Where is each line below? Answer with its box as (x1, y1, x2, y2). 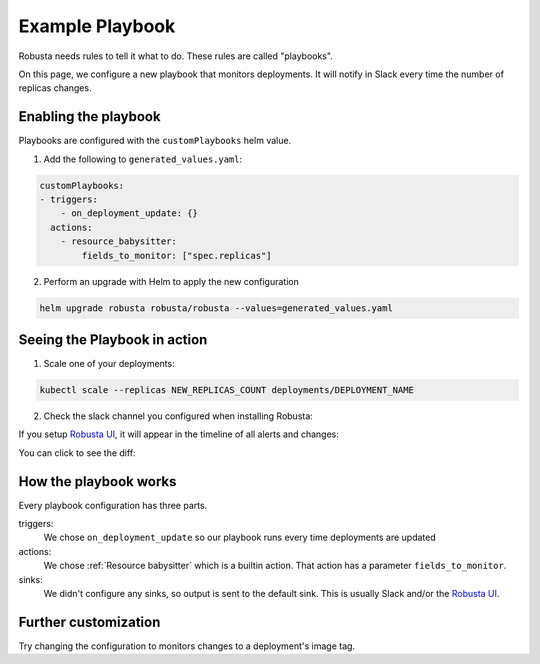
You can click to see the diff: (18, 446, 136, 459)
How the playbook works (18, 473, 177, 490)
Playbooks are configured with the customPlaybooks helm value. (18, 135, 292, 147)
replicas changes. (18, 82, 92, 94)
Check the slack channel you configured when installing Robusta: (43, 410, 314, 422)
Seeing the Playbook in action (18, 331, 208, 348)
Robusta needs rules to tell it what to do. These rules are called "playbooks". (18, 50, 334, 62)
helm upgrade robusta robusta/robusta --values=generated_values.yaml (39, 302, 394, 314)
